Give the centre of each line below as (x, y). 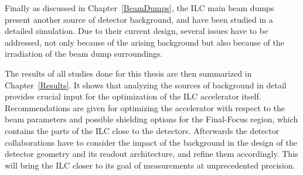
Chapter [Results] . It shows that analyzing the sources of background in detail (146, 85)
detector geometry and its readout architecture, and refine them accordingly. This (151, 154)
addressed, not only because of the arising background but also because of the (144, 42)
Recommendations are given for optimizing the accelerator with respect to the (145, 107)
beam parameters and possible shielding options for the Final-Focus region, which (151, 119)
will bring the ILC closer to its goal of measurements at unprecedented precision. (150, 165)
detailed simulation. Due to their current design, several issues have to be (137, 31)
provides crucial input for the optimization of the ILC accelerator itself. (133, 96)
